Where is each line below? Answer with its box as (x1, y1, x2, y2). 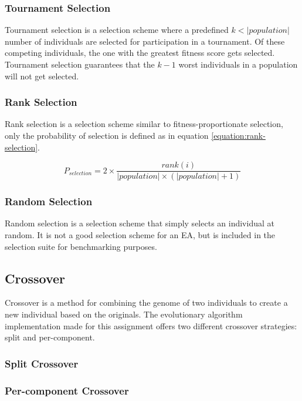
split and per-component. (5, 331, 95, 343)
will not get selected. (5, 69, 79, 82)
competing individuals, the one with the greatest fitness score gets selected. (5, 46, 275, 59)
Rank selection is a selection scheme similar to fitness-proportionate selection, (5, 118, 283, 130)
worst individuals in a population (178, 58, 298, 70)
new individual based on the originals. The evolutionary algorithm (5, 308, 243, 320)
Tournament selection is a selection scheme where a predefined (5, 24, 229, 36)
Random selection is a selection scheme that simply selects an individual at (5, 217, 274, 229)
